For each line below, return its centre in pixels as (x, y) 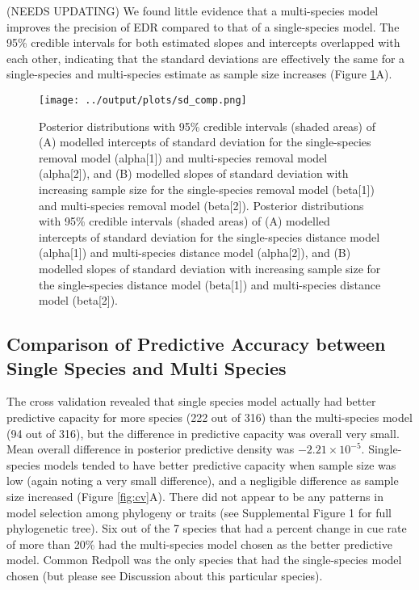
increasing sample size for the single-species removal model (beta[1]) (207, 189)
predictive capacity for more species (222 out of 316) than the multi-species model (209, 417)
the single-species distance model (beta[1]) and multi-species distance (210, 284)
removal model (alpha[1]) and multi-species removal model (183, 157)
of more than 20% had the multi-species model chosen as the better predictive (199, 544)
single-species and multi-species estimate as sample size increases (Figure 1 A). (199, 74)
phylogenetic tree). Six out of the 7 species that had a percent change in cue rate (207, 528)
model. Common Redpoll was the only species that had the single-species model (204, 560)
